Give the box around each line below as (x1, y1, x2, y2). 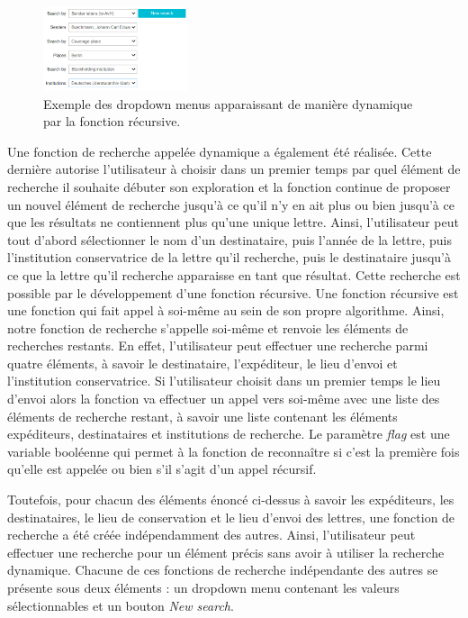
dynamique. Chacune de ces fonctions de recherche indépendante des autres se (7, 560, 438, 579)
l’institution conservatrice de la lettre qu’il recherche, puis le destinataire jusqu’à (7, 248, 451, 267)
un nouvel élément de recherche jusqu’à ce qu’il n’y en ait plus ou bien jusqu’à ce (7, 195, 454, 214)
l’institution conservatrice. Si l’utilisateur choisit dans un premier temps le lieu (7, 371, 441, 390)
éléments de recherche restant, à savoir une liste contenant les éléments (7, 406, 398, 425)
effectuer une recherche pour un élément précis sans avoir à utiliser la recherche (7, 542, 445, 561)
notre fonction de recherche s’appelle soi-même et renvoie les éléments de (7, 318, 409, 337)
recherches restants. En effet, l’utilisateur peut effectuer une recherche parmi (7, 336, 428, 355)
